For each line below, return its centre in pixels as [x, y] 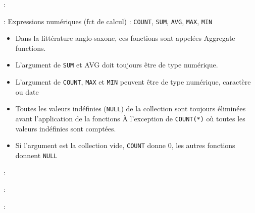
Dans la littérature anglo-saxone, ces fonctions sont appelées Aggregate [125, 38]
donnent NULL [36, 155]
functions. [31, 48]
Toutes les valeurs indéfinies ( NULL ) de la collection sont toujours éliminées [131, 109]
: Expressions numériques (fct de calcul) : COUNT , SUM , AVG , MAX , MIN [108, 21]
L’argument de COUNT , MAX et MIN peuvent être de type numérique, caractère [133, 82]
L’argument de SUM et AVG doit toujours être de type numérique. [117, 65]
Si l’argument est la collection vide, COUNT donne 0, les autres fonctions [125, 145]
